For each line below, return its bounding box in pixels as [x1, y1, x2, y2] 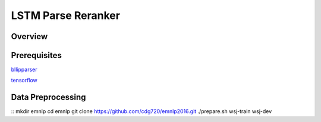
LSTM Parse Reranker [11, 9, 120, 22]
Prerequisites [11, 50, 62, 60]
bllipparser [11, 66, 37, 73]
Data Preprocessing [11, 92, 86, 102]
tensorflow [11, 77, 38, 84]
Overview [11, 31, 48, 41]
